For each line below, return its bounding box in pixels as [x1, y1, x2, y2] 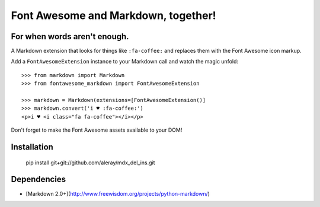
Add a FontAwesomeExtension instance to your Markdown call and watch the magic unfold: [11, 58, 239, 65]
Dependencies [11, 174, 66, 184]
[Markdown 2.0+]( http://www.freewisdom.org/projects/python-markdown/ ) [25, 190, 210, 197]
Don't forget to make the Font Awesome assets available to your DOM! [11, 126, 183, 133]
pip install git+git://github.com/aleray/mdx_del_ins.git [25, 159, 155, 166]
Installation [11, 142, 53, 152]
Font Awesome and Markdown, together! [11, 9, 216, 22]
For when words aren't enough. [11, 31, 130, 42]
